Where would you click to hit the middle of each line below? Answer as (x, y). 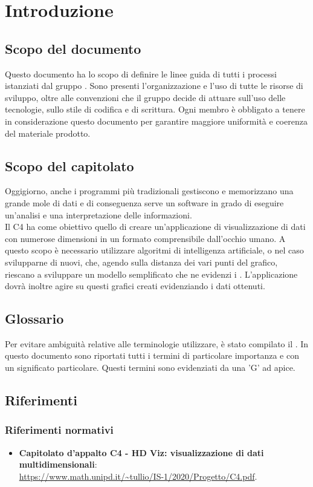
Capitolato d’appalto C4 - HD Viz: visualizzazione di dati (141, 452)
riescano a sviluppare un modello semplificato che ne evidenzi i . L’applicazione (151, 274)
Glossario (34, 319)
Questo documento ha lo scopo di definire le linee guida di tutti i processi (141, 74)
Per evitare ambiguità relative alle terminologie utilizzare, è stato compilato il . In (157, 343)
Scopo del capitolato (69, 165)
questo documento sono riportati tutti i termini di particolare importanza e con (152, 355)
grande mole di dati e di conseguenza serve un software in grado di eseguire (144, 202)
